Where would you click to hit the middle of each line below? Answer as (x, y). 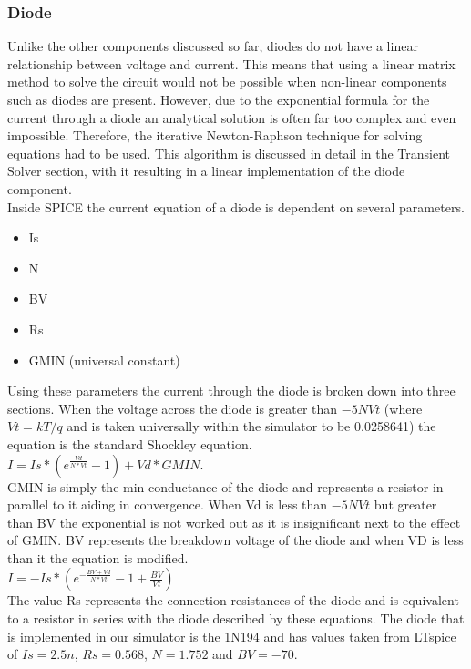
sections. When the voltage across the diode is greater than (173, 408)
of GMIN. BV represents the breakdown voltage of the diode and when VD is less (235, 540)
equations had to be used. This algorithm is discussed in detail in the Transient (229, 153)
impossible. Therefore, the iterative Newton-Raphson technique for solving (215, 135)
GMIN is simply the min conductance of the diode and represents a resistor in (225, 486)
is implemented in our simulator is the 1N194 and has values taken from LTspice (232, 636)
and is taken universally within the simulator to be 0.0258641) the (251, 426)
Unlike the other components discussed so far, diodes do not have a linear (213, 46)
